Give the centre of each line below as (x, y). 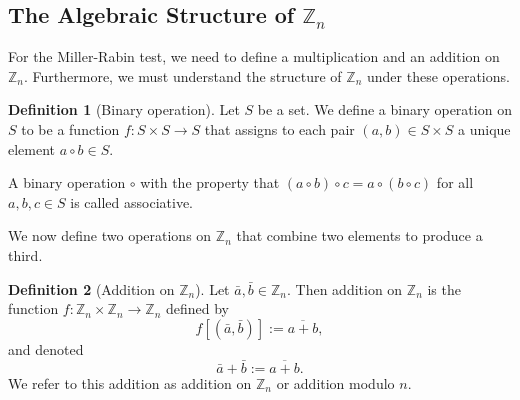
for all (455, 182)
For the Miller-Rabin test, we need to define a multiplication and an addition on (254, 56)
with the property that (210, 182)
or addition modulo (335, 382)
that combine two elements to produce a (359, 235)
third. (25, 254)
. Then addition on (344, 288)
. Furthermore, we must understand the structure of (183, 75)
